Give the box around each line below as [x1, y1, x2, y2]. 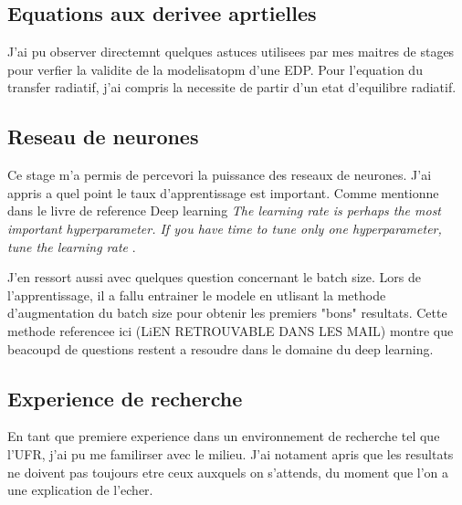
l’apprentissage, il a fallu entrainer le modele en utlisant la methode [7, 285, 386, 304]
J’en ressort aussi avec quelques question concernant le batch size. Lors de [7, 268, 421, 287]
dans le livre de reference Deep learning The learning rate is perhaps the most [7, 201, 442, 220]
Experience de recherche [7, 384, 243, 412]
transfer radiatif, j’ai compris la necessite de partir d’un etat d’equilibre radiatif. [7, 78, 457, 97]
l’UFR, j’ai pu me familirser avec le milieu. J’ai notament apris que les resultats [7, 444, 454, 463]
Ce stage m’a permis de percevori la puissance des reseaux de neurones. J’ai [7, 165, 432, 184]
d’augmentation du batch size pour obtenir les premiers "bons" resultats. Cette [7, 303, 447, 322]
